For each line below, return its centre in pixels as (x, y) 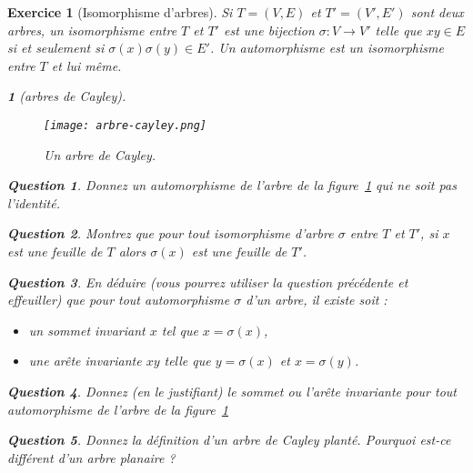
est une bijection (269, 30)
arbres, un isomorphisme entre (92, 30)
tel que (180, 330)
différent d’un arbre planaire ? (91, 457)
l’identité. (34, 202)
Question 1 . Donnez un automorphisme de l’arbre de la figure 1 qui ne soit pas (232, 185)
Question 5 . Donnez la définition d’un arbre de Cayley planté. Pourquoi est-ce (229, 440)
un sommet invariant (87, 330)
